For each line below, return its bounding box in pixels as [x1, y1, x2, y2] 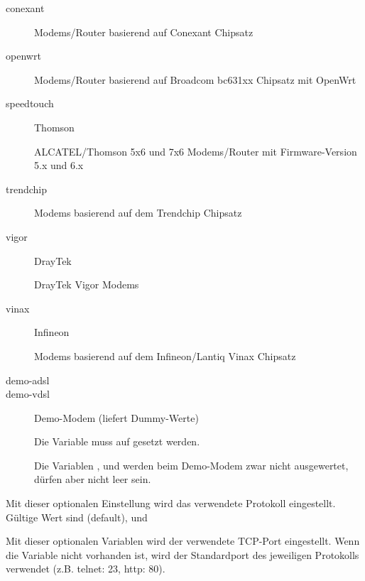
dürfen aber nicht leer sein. [34, 472, 151, 487]
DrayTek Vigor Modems [34, 277, 139, 292]
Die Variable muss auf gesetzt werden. [34, 434, 200, 449]
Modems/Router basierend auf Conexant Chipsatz [34, 24, 254, 39]
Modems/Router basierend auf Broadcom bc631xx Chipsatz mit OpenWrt [34, 72, 356, 87]
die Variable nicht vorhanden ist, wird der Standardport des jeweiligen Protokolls [6, 547, 359, 562]
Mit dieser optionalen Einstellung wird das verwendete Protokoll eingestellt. [6, 496, 336, 511]
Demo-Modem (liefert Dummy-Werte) [34, 410, 199, 425]
